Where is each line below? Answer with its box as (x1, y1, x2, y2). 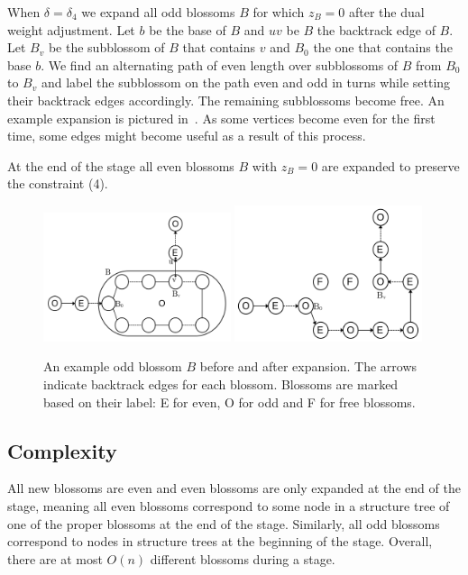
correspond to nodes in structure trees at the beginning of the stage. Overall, (7, 532, 433, 551)
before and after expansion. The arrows (199, 357, 418, 376)
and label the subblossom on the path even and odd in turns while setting (41, 73, 451, 92)
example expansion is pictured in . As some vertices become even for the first (7, 108, 436, 127)
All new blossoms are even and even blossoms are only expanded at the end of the (7, 479, 461, 497)
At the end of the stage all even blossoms (7, 156, 234, 175)
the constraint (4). (7, 174, 108, 193)
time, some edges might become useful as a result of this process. (7, 126, 366, 145)
